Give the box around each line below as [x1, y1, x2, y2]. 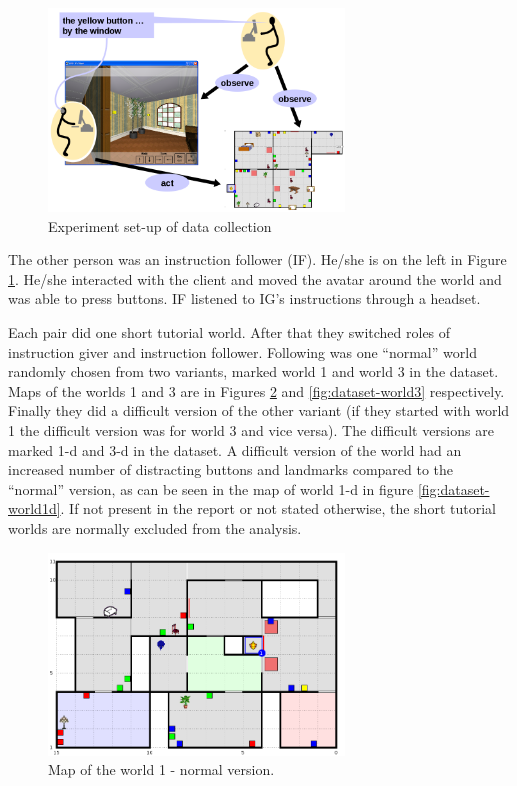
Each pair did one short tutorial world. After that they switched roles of [8, 322, 451, 343]
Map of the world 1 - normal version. [48, 759, 275, 780]
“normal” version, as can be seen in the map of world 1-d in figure [8, 478, 414, 499]
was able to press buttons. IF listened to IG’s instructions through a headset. [8, 288, 481, 309]
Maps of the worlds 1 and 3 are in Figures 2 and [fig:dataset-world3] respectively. [8, 380, 505, 401]
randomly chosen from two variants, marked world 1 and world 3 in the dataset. [8, 361, 499, 382]
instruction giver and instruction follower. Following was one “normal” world [8, 341, 477, 362]
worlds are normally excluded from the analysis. [8, 517, 302, 538]
